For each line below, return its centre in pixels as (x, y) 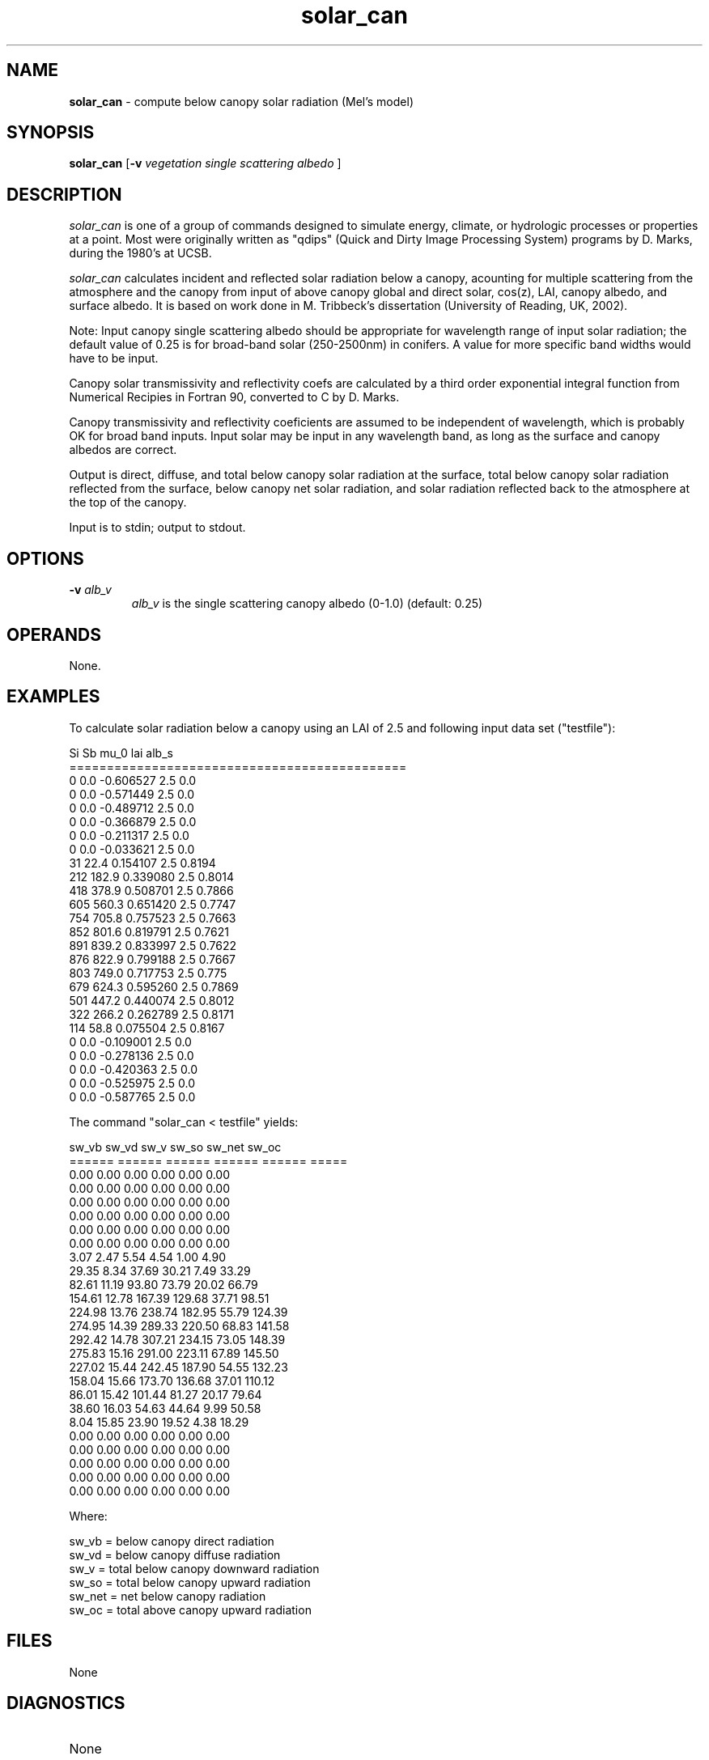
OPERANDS (54, 634)
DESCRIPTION (64, 194)
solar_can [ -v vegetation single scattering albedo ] (205, 163)
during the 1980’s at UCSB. (140, 253)
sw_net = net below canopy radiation (168, 1596)
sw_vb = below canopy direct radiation (172, 1541)
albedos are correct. (123, 450)
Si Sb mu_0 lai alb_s (121, 753)
